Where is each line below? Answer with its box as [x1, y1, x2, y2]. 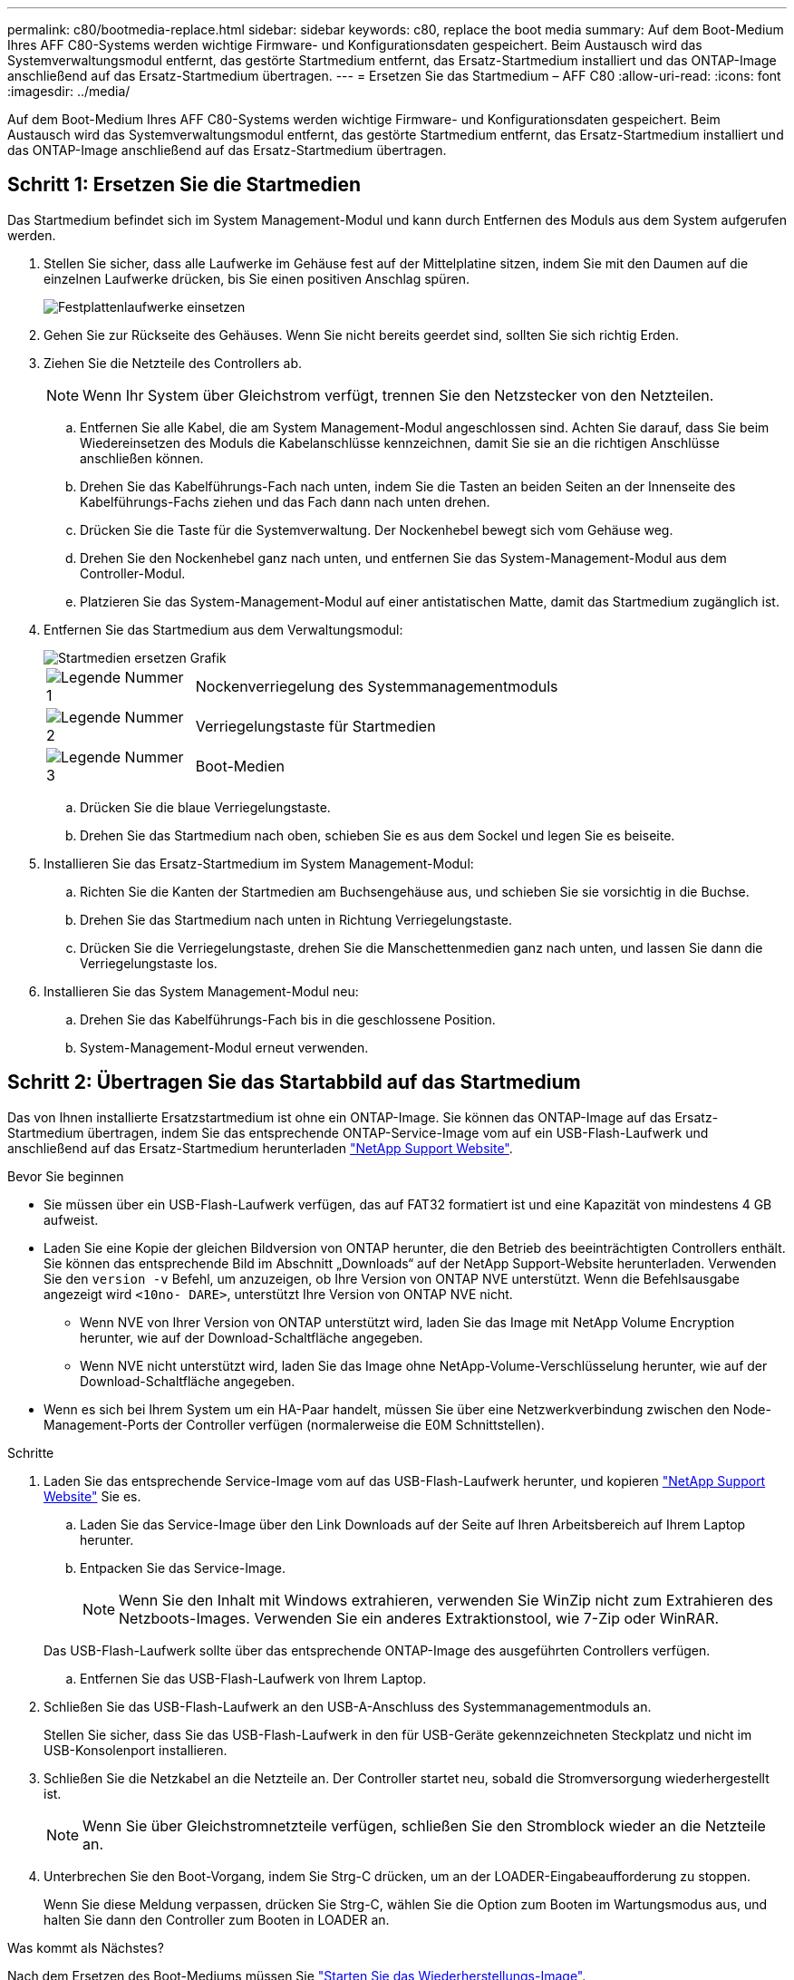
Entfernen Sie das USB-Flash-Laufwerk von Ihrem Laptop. [80, 1670, 427, 1686]
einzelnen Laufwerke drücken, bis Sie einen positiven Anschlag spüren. [44, 270, 470, 286]
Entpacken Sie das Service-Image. [80, 1559, 286, 1576]
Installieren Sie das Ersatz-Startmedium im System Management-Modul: [44, 855, 474, 871]
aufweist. [44, 1211, 99, 1228]
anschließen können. [80, 450, 204, 466]
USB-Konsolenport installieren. [44, 1742, 228, 1758]
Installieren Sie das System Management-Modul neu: [44, 983, 359, 999]
